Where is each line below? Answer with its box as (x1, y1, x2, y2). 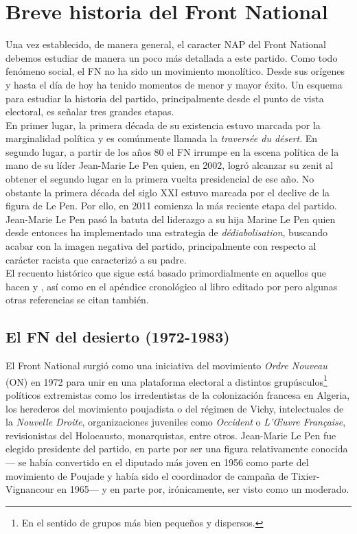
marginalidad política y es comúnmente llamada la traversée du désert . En (5, 131, 318, 146)
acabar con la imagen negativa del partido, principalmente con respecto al (5, 239, 316, 253)
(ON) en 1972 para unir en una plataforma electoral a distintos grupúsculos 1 (5, 372, 327, 388)
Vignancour (5, 482, 54, 496)
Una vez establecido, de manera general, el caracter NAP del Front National (5, 37, 326, 51)
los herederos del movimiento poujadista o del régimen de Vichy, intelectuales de (5, 401, 344, 415)
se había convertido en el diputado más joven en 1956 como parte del (18, 455, 309, 469)
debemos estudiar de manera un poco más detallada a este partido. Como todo (5, 50, 338, 65)
